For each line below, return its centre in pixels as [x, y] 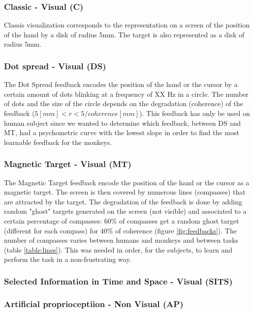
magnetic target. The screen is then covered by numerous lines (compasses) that [125, 192]
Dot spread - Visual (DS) [55, 66]
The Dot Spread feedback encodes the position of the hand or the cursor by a [121, 84]
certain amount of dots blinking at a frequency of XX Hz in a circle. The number [126, 94]
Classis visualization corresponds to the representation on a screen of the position [127, 25]
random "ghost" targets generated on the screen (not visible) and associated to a [125, 211]
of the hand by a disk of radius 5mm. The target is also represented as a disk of [124, 34]
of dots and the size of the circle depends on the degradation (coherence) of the [124, 103]
